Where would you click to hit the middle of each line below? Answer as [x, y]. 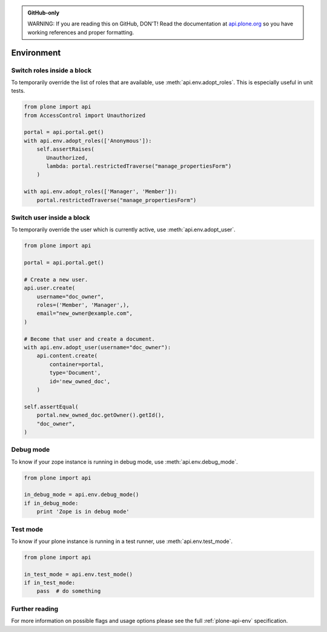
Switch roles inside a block [51, 70]
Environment [36, 52]
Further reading [35, 608]
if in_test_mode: [50, 583]
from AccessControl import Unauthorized [84, 115]
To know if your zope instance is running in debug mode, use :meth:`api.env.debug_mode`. [125, 462]
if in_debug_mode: [51, 503]
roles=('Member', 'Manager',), [83, 305]
